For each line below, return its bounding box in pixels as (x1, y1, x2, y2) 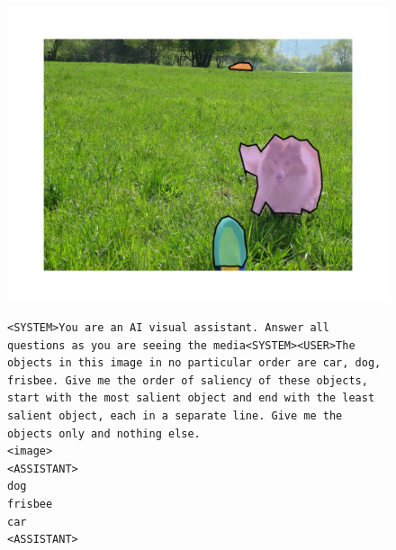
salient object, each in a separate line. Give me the (7, 410, 343, 423)
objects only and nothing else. (7, 427, 201, 440)
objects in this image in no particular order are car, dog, (7, 356, 382, 370)
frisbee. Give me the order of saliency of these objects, (7, 374, 368, 387)
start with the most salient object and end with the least (7, 392, 375, 405)
